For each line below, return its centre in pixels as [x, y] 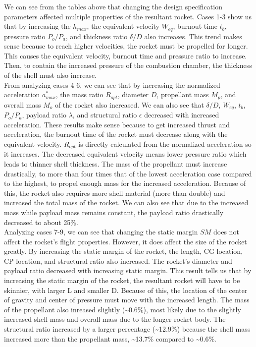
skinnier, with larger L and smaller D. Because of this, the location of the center [126, 290]
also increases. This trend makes [193, 36]
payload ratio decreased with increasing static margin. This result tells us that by [128, 270]
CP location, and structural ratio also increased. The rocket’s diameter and [118, 260]
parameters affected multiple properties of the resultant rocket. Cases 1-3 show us [128, 16]
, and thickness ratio [97, 36]
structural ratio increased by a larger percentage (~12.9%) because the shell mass [127, 329]
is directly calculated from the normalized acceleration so [165, 144]
